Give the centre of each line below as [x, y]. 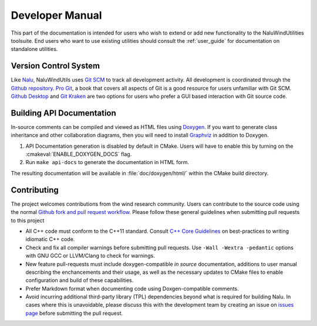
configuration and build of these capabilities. [80, 280]
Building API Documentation [64, 113]
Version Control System [55, 66]
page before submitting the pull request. [74, 313]
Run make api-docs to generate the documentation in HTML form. [107, 162]
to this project [28, 220]
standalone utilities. [34, 49]
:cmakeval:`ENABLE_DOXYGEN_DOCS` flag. [79, 154]
